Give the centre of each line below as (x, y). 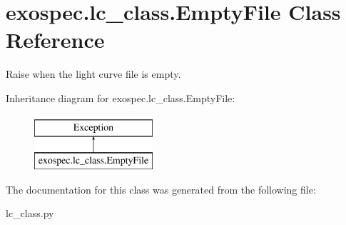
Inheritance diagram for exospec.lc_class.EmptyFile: (121, 97)
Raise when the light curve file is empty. (93, 74)
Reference (55, 40)
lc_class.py (30, 213)
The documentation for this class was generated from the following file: (161, 189)
